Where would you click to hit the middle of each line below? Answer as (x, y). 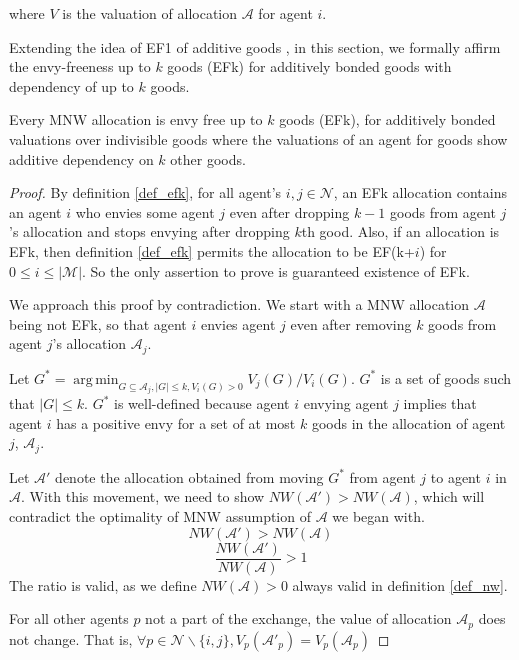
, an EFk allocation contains (420, 192)
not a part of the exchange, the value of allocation (298, 618)
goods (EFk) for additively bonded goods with (309, 66)
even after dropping (289, 211)
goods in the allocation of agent (408, 422)
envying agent (346, 403)
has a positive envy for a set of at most (176, 422)
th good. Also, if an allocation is (400, 231)
